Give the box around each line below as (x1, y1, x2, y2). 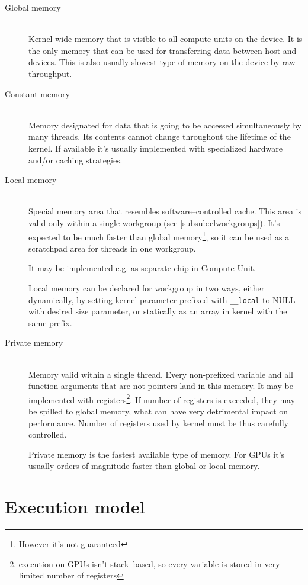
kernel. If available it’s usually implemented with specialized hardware (28, 142, 283, 154)
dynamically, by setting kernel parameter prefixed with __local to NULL (28, 293, 296, 306)
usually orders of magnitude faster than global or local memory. (28, 459, 260, 472)
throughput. (28, 67, 72, 79)
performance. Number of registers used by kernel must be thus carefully (28, 416, 288, 429)
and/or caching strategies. (28, 153, 123, 166)
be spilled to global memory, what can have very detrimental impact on (28, 405, 288, 417)
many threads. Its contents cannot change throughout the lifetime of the (28, 130, 291, 143)
